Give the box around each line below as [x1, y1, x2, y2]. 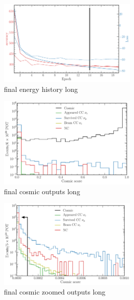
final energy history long [4, 83, 78, 94]
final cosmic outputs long [4, 186, 80, 196]
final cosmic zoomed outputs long [4, 287, 106, 297]
